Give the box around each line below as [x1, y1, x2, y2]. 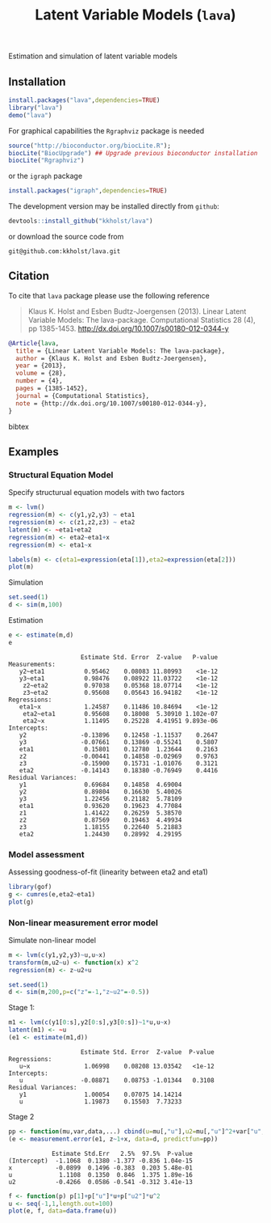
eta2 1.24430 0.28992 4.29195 [19, 830, 182, 838]
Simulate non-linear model [8, 935, 97, 945]
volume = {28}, [15, 370, 67, 378]
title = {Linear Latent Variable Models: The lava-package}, [15, 346, 226, 355]
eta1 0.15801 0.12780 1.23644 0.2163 [19, 745, 219, 753]
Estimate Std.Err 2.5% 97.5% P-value [51, 1149, 194, 1157]
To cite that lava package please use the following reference [8, 290, 210, 300]
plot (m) [8, 563, 35, 571]
